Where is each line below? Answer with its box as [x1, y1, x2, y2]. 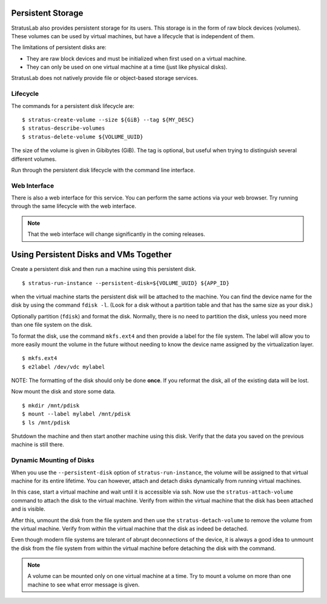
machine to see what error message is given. [27, 581, 140, 588]
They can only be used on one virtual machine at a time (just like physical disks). [26, 64, 228, 71]
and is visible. [11, 505, 45, 512]
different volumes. [11, 155, 57, 163]
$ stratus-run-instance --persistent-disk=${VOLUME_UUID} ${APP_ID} [22, 280, 230, 286]
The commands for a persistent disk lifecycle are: [11, 102, 134, 109]
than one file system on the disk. [11, 321, 93, 329]
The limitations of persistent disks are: [11, 44, 107, 51]
